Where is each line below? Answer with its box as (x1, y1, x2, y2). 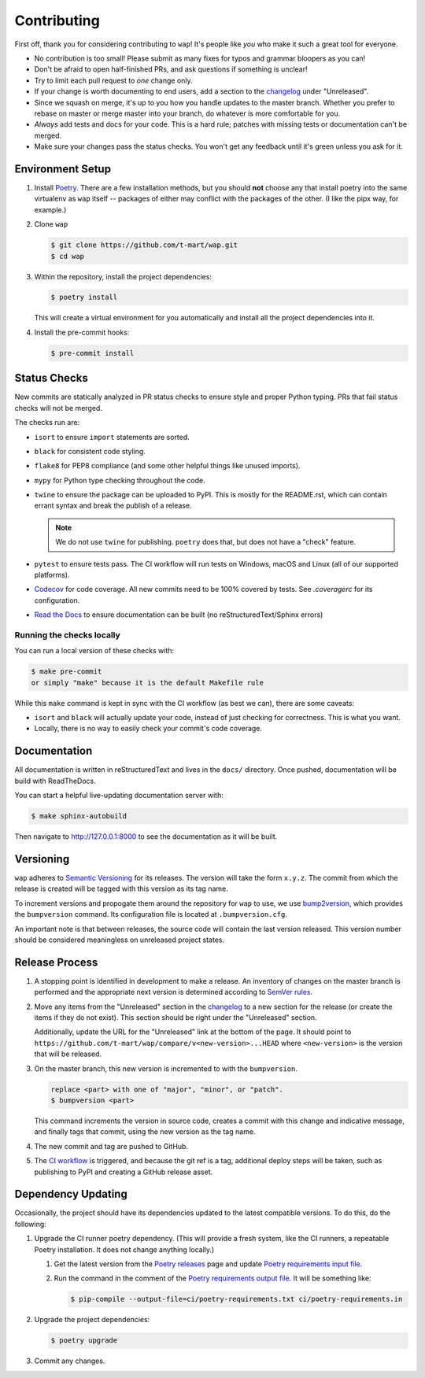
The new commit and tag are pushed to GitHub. (34, 1141, 189, 1151)
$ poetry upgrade (50, 1336, 118, 1345)
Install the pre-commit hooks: (34, 327, 130, 337)
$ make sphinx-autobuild (31, 811, 128, 821)
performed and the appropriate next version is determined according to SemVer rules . (34, 988, 313, 997)
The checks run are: (14, 418, 80, 427)
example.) (34, 205, 67, 214)
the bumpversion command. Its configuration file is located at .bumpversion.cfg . (14, 910, 287, 919)
